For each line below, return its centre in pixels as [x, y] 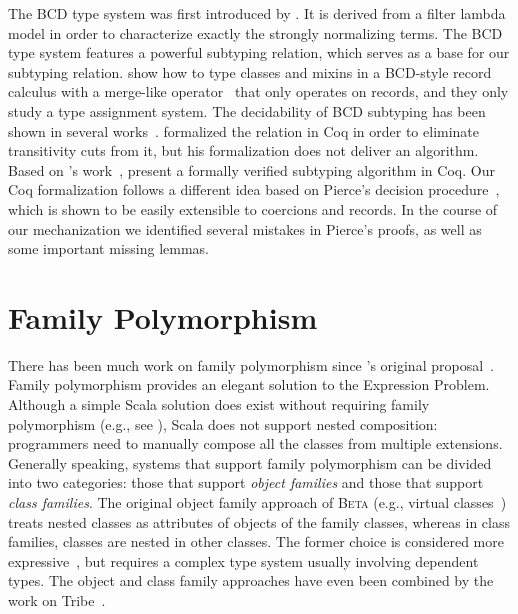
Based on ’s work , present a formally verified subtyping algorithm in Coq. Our [251, 169]
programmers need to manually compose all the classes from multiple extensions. [255, 443]
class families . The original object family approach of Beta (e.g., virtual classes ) [257, 502]
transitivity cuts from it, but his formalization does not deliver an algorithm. [243, 150]
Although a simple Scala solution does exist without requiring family [219, 404]
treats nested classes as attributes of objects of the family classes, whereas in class [259, 521]
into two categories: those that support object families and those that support [246, 482]
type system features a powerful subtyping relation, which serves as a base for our [259, 52]
